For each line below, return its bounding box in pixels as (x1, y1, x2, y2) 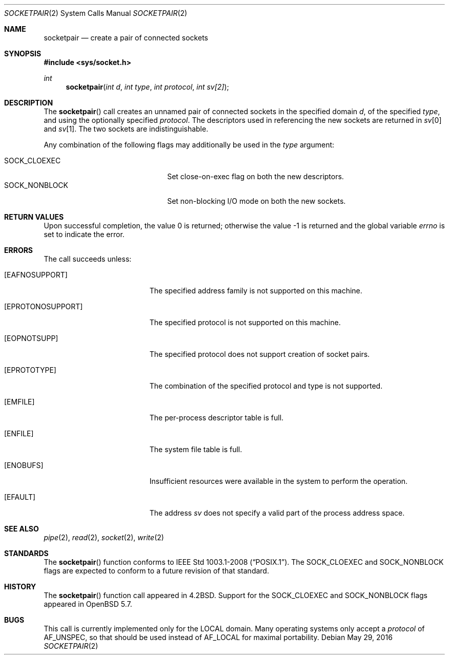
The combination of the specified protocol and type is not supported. (149, 381, 383, 390)
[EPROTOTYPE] (4, 366, 56, 374)
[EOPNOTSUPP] (4, 334, 58, 343)
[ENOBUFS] (4, 461, 44, 470)
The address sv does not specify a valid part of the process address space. (149, 508, 405, 517)
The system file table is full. (149, 445, 242, 454)
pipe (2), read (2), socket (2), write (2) (44, 533, 164, 542)
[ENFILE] (4, 429, 34, 438)
